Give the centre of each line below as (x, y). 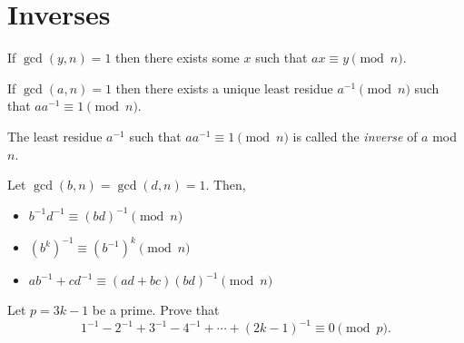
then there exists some (178, 58)
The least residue (55, 136)
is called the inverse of (355, 136)
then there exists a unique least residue (224, 88)
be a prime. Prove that (156, 310)
